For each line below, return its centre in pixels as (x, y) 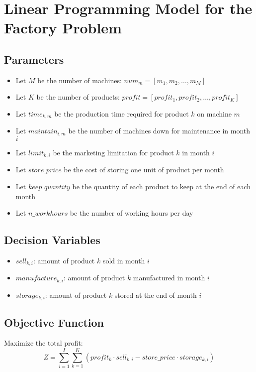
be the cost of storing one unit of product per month (144, 170)
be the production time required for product (122, 113)
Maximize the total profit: (43, 343)
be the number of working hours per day (131, 213)
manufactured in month (169, 278)
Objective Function (54, 322)
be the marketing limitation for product (113, 152)
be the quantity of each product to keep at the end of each (162, 186)
